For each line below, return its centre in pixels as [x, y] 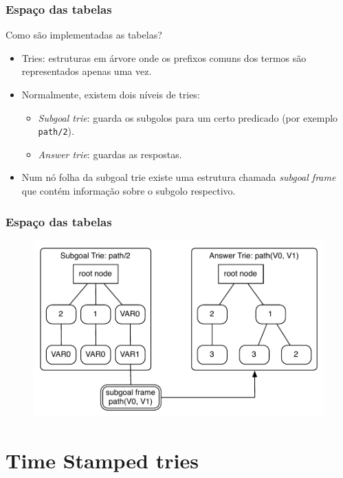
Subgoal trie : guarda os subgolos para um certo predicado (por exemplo [188, 117]
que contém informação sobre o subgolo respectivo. [129, 191]
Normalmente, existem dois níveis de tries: [111, 94]
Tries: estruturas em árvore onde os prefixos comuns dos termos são [164, 57]
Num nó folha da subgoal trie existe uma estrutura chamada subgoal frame [179, 177]
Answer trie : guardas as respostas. [110, 154]
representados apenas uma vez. [87, 71]
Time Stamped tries [102, 460]
